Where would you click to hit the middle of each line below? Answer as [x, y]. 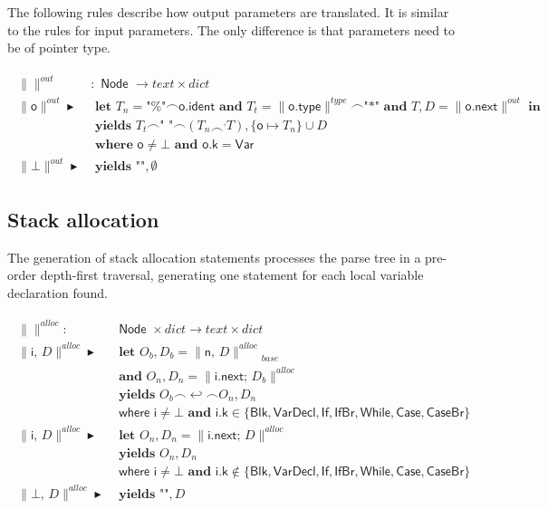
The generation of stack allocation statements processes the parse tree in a [214, 257]
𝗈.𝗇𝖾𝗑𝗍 [481, 106]
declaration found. [58, 292]
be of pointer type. [59, 48]
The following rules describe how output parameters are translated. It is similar [228, 12]
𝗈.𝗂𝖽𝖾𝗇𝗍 [197, 106]
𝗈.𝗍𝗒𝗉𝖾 [305, 106]
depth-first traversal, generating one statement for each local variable [232, 275]
